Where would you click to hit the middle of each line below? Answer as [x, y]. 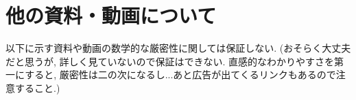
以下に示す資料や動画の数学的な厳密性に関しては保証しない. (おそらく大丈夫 [178, 48]
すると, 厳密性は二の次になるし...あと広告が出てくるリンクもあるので [180, 74]
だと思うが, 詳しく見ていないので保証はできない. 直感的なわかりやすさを [170, 61]
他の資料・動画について [111, 15]
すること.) [37, 87]
